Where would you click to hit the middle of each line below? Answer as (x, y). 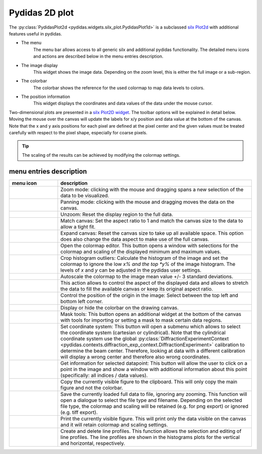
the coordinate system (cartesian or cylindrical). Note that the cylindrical (143, 332)
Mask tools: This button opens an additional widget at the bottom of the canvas (151, 314)
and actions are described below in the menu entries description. (98, 56)
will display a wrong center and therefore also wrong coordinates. (135, 357)
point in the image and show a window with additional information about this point (154, 369)
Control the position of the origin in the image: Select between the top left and (149, 295)
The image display (40, 65)
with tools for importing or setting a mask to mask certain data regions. (141, 320)
